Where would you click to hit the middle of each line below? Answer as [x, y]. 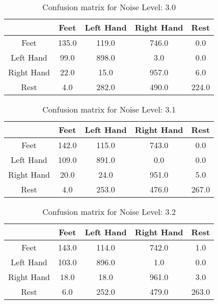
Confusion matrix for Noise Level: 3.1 [109, 109]
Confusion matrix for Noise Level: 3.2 [109, 212]
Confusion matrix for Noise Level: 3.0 [109, 7]
